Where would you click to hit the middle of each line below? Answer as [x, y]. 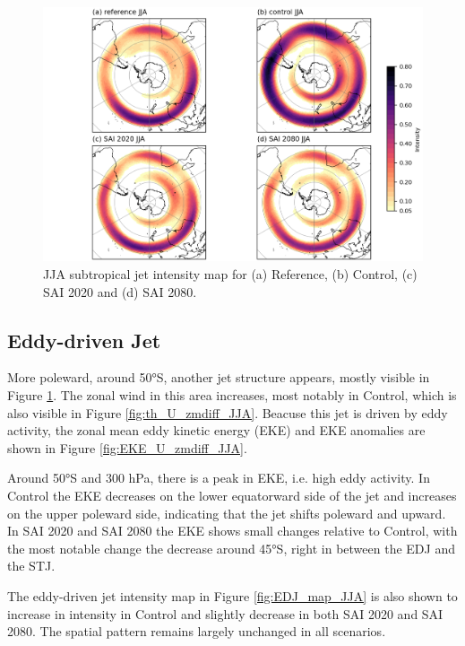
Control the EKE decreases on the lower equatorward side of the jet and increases [232, 496]
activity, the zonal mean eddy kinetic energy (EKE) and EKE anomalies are [216, 430]
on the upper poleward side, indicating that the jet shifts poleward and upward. [227, 513]
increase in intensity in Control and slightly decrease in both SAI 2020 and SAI [225, 613]
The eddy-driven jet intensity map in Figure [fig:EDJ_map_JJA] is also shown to [232, 596]
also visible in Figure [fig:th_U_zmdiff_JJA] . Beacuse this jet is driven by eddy [228, 412]
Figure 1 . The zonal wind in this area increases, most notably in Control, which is [232, 395]
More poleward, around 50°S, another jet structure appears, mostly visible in [219, 377]
